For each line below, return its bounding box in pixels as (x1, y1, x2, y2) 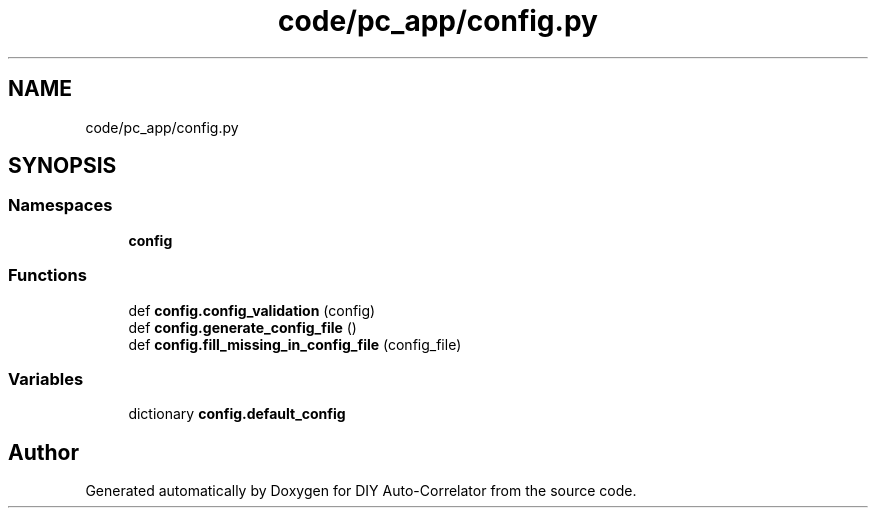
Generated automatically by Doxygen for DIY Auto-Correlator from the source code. (85, 482, 637, 500)
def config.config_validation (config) (128, 301, 376, 319)
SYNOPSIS (8, 153, 117, 179)
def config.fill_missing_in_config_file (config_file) (128, 335, 462, 353)
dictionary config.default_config (128, 405, 346, 423)
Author (8, 439, 79, 465)
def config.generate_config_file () (128, 318, 357, 336)
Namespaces (8, 195, 113, 216)
